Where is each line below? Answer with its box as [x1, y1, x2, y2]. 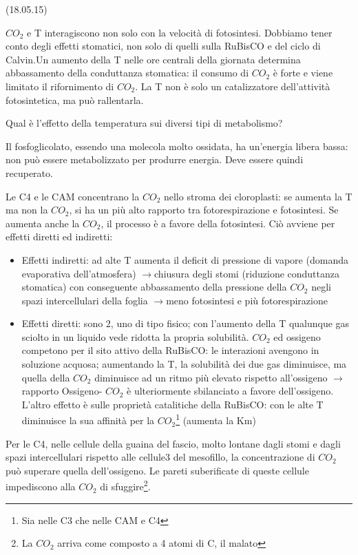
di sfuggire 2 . [100, 477, 151, 494]
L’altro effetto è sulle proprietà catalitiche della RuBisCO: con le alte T [21, 397, 324, 411]
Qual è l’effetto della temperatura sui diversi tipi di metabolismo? [6, 116, 283, 130]
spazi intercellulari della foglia [21, 293, 148, 307]
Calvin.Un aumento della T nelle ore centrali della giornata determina [6, 52, 301, 66]
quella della [21, 370, 70, 384]
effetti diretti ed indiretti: [6, 229, 113, 244]
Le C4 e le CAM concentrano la [6, 189, 140, 203]
